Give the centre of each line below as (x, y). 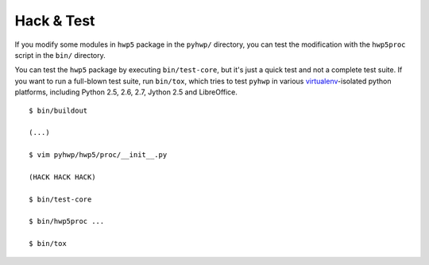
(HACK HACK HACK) (62, 177)
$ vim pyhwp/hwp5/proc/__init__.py (98, 155)
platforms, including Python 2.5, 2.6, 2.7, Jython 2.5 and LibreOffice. (126, 92)
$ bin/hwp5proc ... (67, 221)
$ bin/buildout (58, 110)
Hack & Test (55, 21)
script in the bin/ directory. (60, 55)
